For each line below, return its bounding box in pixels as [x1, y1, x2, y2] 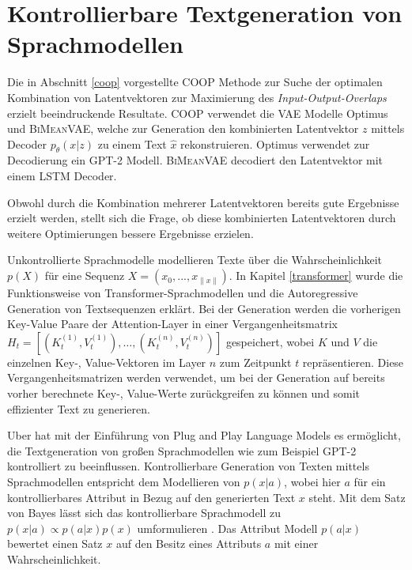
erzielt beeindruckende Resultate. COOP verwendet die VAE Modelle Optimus [7, 104, 388, 121]
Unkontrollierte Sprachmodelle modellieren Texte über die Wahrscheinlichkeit [7, 251, 383, 268]
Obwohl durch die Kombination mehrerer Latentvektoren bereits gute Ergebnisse [7, 194, 399, 210]
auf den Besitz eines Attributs [115, 535, 262, 552]
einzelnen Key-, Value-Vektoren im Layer [7, 353, 206, 370]
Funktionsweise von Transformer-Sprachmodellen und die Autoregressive [7, 285, 358, 301]
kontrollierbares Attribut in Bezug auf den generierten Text [7, 489, 296, 505]
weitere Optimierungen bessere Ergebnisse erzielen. [7, 225, 254, 241]
